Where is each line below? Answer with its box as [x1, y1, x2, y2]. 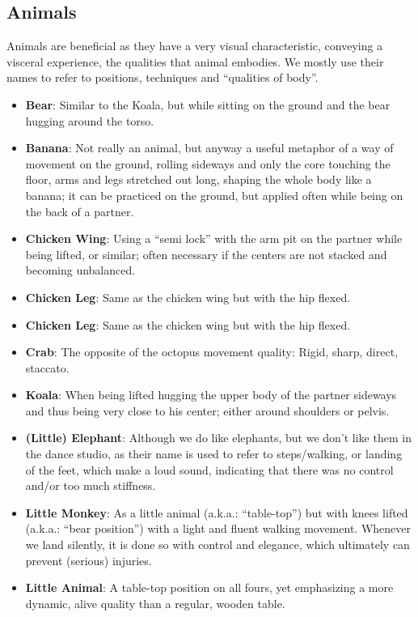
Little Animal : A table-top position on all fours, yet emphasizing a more [25, 579, 394, 596]
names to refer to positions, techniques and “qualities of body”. [6, 69, 319, 86]
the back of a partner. [25, 202, 134, 219]
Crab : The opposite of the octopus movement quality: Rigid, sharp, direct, [25, 343, 399, 360]
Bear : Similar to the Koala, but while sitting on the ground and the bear [25, 96, 391, 113]
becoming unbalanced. [25, 262, 136, 279]
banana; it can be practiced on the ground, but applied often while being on [25, 186, 403, 203]
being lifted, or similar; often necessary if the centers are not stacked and [25, 245, 387, 262]
